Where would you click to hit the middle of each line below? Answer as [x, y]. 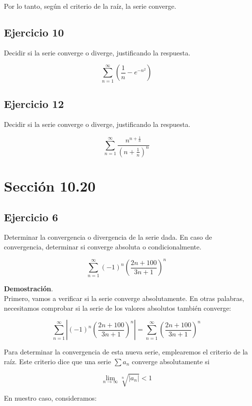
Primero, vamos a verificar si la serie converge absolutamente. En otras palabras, [124, 298]
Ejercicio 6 [31, 217]
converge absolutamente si [171, 361]
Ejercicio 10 [34, 32]
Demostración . [28, 289]
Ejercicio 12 [34, 104]
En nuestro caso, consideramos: [50, 397]
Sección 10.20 [50, 186]
